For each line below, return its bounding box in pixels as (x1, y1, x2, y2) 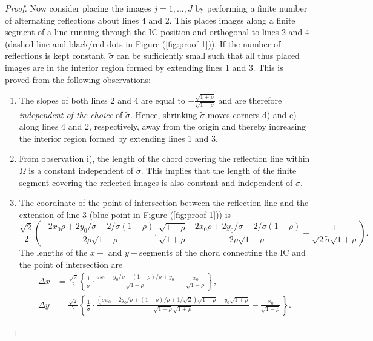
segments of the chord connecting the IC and (139, 246, 306, 259)
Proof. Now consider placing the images (5, 2, 151, 14)
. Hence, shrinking (130, 108, 197, 121)
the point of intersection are (19, 257, 123, 270)
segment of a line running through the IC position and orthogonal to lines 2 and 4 (5, 25, 309, 38)
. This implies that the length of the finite (140, 164, 297, 176)
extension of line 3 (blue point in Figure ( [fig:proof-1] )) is (19, 208, 231, 220)
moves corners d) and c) (207, 108, 297, 121)
